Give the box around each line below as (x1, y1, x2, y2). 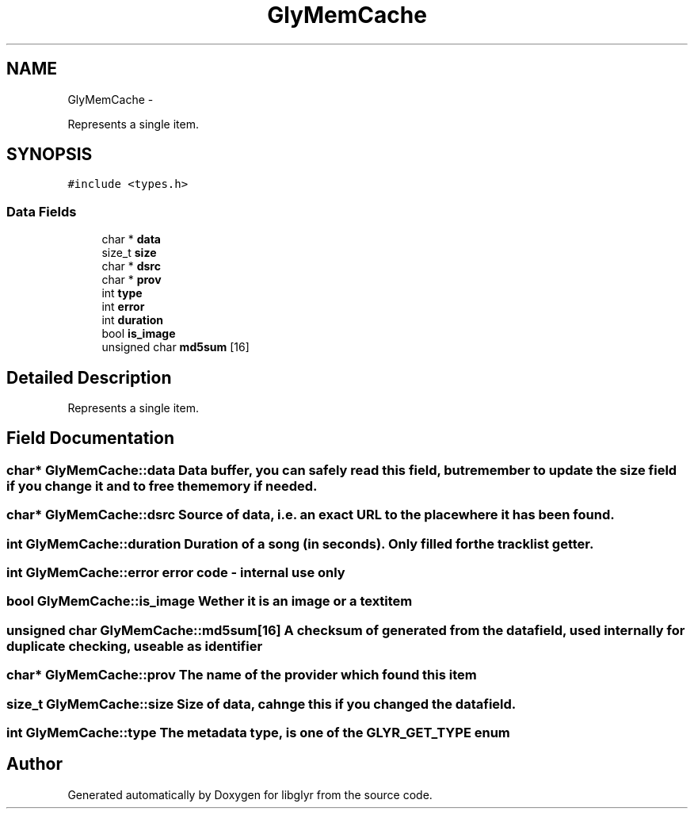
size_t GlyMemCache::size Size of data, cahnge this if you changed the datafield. (6, 695, 517, 712)
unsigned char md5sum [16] (101, 340, 250, 354)
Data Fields (6, 203, 77, 220)
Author (6, 754, 63, 775)
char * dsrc (101, 259, 161, 274)
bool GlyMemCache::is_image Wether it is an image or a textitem (6, 593, 413, 610)
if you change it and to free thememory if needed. (6, 477, 318, 494)
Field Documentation (6, 428, 174, 449)
